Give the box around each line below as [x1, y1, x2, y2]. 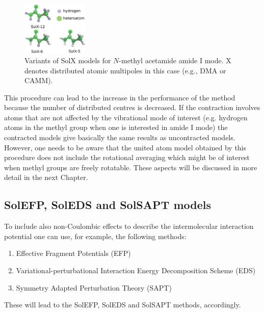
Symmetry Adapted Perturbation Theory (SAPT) [16, 282, 172, 293]
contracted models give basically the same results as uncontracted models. [4, 132, 235, 143]
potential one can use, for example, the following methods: [4, 230, 187, 241]
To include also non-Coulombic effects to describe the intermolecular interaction [4, 221, 254, 231]
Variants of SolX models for [24, 55, 111, 65]
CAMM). [24, 75, 53, 86]
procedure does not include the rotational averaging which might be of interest [4, 152, 250, 163]
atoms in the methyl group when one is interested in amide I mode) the [4, 122, 228, 133]
